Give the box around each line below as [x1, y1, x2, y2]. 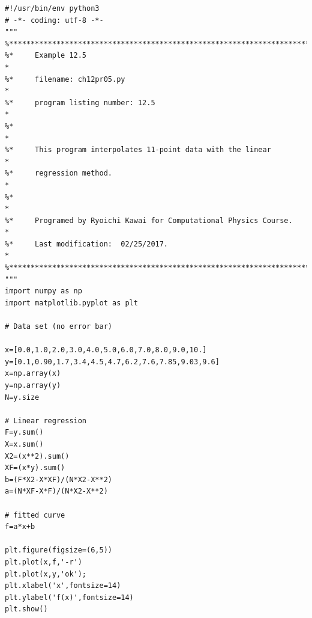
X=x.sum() [5, 439, 44, 448]
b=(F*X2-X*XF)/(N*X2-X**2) [5, 475, 112, 484]
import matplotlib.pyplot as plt [5, 298, 138, 307]
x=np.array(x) [5, 369, 61, 378]
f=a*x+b [5, 522, 35, 531]
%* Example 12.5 [5, 51, 87, 60]
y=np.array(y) [5, 381, 61, 390]
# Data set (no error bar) [5, 322, 112, 331]
